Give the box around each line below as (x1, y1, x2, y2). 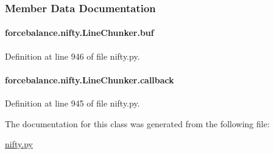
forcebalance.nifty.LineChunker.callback (5, 73, 174, 86)
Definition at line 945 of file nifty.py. (5, 97, 140, 110)
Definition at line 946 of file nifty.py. (5, 49, 140, 62)
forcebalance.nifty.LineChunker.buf (5, 26, 154, 39)
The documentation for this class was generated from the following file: (5, 117, 270, 130)
